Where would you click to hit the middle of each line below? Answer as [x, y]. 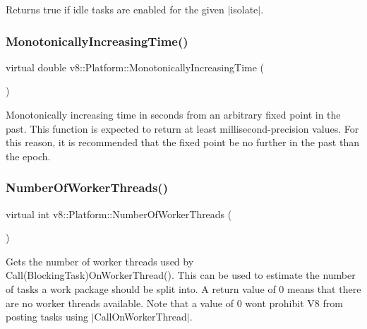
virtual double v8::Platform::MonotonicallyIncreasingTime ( [135, 67]
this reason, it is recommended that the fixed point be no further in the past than [182, 142]
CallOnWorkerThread [140, 317]
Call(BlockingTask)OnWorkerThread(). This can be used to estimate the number [181, 275]
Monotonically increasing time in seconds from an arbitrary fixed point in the [173, 114]
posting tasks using [47, 317]
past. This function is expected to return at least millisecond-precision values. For [182, 128]
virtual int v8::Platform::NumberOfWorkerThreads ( [119, 214]
